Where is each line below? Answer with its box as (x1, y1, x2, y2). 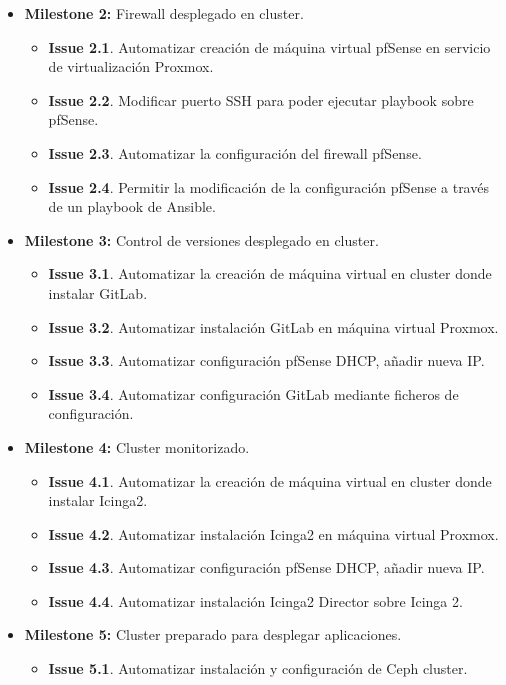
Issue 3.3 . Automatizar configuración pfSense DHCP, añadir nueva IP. (48, 350, 485, 371)
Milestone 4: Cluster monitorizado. (24, 436, 250, 457)
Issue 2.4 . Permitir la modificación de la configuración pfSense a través (48, 176, 489, 197)
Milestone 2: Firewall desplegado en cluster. (24, 3, 304, 23)
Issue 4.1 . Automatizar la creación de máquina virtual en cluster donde (48, 470, 492, 491)
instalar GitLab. (48, 282, 148, 303)
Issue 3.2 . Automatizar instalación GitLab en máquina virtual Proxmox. (48, 316, 499, 337)
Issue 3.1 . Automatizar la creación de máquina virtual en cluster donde (48, 263, 492, 284)
